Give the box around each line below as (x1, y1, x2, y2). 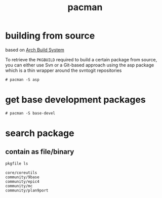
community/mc (5, 183, 33, 188)
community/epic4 (5, 179, 39, 184)
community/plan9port (5, 188, 49, 193)
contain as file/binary (5, 147, 74, 156)
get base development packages (5, 94, 146, 105)
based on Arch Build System (5, 47, 64, 53)
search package (5, 128, 74, 139)
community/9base (5, 174, 39, 180)
